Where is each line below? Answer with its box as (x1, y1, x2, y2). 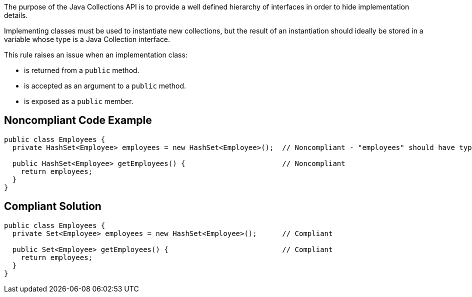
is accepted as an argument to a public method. (24, 81, 186, 90)
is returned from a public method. (24, 66, 139, 74)
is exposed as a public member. (24, 97, 133, 105)
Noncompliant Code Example (4, 114, 152, 127)
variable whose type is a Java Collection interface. (4, 35, 170, 43)
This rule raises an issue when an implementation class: (4, 50, 187, 59)
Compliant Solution (4, 200, 101, 213)
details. (4, 11, 28, 19)
